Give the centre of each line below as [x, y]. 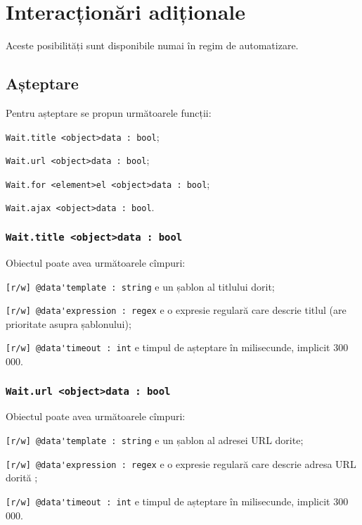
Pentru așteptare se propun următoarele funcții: [109, 112]
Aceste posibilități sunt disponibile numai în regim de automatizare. [152, 45]
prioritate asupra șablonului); [69, 323]
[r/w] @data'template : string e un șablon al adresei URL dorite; [155, 440]
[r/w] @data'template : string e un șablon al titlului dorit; [140, 286]
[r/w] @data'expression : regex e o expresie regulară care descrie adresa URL [181, 463]
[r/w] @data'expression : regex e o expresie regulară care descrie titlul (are [176, 310]
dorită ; [22, 477]
